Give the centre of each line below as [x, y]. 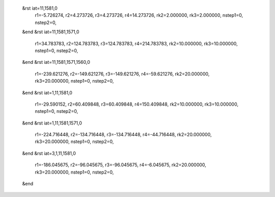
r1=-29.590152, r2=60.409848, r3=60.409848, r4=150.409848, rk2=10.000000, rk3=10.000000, [137, 104]
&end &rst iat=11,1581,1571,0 [51, 32]
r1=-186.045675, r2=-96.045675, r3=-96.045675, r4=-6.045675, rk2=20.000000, [120, 165]
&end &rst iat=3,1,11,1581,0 [49, 153]
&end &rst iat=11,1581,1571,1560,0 [56, 62]
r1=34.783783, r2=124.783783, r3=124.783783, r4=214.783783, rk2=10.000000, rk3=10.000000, [136, 43]
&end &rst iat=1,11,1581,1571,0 [52, 123]
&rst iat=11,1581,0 [40, 8]
